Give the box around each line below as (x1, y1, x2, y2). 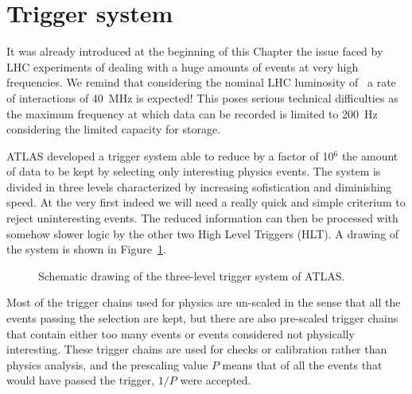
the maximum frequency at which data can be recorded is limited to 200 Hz (6, 105, 378, 122)
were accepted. (180, 372, 251, 388)
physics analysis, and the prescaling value (6, 356, 208, 373)
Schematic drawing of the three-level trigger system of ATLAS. (38, 267, 345, 284)
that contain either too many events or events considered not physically (6, 325, 355, 342)
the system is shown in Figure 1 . (6, 241, 166, 257)
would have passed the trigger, (6, 372, 155, 388)
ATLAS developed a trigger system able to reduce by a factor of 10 (6, 147, 334, 164)
